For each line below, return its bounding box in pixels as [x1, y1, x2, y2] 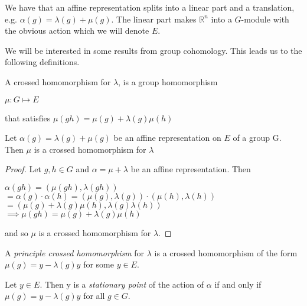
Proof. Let [5, 163, 41, 175]
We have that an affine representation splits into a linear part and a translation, [5, 1, 295, 13]
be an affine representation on [113, 131, 221, 144]
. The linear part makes [111, 12, 197, 25]
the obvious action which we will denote [5, 24, 149, 37]
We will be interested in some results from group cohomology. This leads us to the [5, 44, 302, 56]
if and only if [214, 278, 262, 290]
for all [83, 289, 105, 302]
